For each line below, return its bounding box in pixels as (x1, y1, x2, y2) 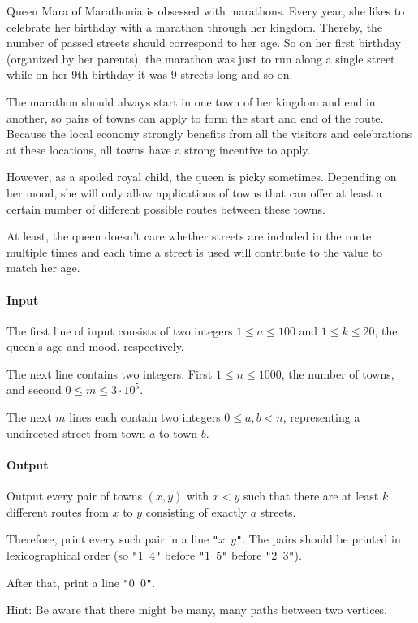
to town (159, 424, 198, 441)
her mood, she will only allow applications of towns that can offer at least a (6, 184, 382, 201)
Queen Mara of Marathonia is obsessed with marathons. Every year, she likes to (6, 2, 405, 19)
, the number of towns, (281, 365, 394, 382)
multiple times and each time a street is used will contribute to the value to (6, 243, 383, 260)
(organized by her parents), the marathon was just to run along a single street (6, 50, 395, 67)
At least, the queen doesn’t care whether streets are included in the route (6, 227, 372, 244)
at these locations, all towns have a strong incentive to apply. (6, 141, 311, 158)
